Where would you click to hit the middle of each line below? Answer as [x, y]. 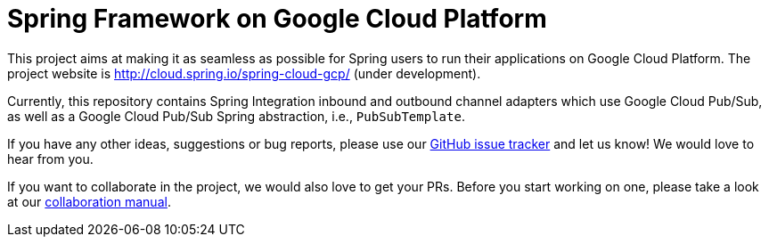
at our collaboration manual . [89, 201]
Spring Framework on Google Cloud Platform [277, 19]
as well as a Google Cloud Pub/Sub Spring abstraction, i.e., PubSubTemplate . [236, 116]
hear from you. [50, 159]
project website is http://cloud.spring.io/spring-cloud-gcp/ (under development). [244, 73]
